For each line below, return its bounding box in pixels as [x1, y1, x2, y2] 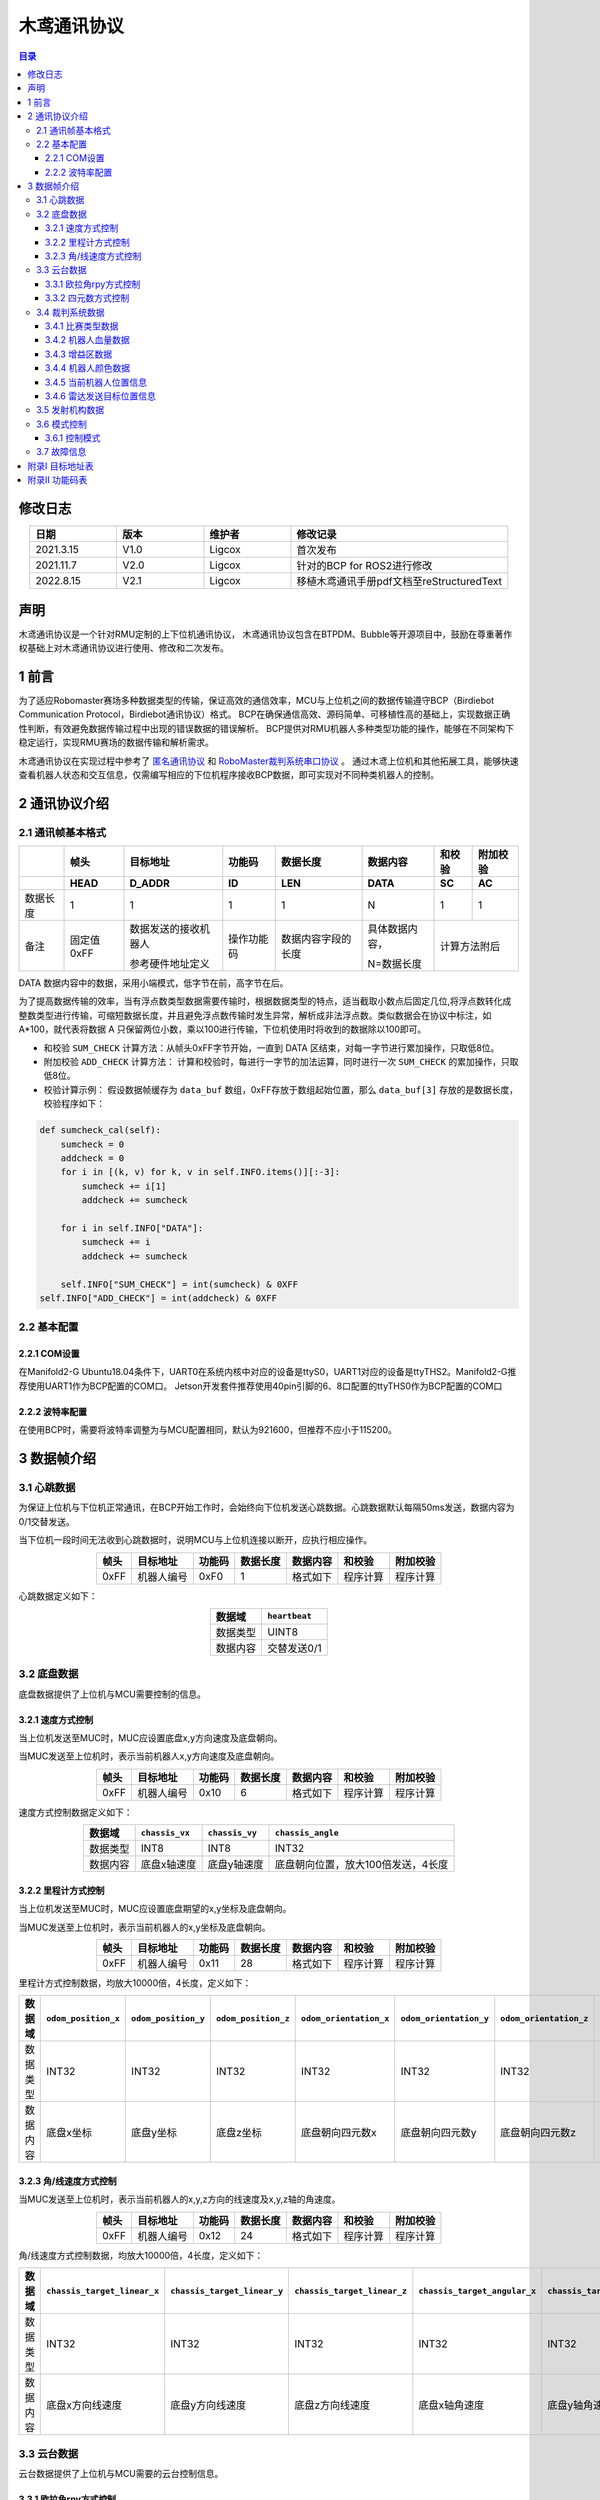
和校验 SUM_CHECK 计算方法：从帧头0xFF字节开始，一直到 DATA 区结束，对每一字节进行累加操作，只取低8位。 [43, 1041, 500, 1054]
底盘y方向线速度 [170, 2398, 247, 2412]
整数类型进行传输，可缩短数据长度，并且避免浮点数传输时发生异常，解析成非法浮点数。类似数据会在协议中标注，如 [18, 1009, 492, 1021]
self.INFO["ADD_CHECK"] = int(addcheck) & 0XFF [39, 1292, 277, 1304]
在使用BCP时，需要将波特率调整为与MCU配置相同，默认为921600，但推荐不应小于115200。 [18, 1424, 397, 1436]
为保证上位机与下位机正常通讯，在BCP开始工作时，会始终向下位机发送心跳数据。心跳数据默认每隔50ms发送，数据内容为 [18, 1501, 515, 1514]
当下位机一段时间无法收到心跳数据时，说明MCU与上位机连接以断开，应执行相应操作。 [18, 1534, 373, 1546]
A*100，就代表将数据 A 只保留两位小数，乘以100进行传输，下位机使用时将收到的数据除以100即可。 [18, 1023, 427, 1035]
